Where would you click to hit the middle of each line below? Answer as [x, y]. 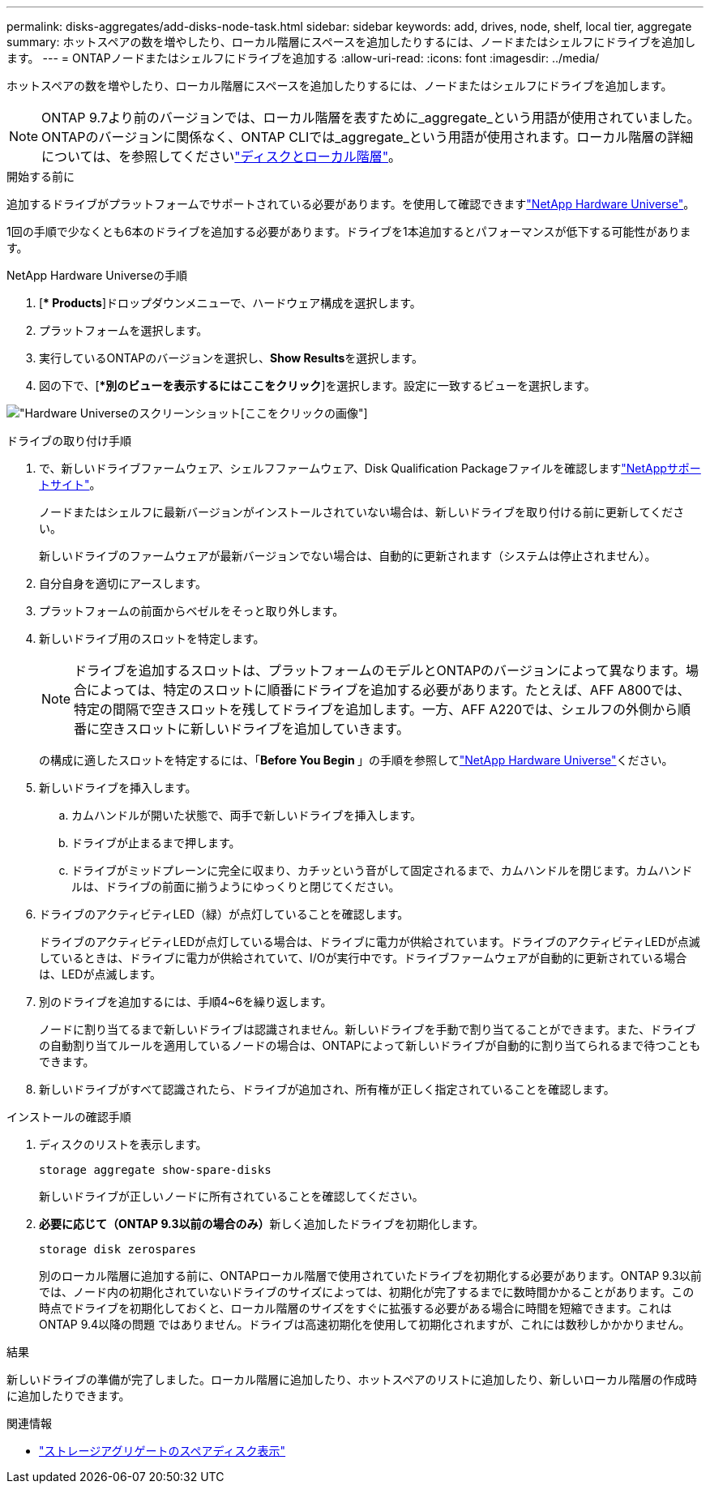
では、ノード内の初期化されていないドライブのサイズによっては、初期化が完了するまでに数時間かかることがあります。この [367, 1292]
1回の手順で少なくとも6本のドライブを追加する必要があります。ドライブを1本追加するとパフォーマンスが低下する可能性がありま [349, 231]
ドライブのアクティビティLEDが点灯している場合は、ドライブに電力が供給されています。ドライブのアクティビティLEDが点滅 [370, 942]
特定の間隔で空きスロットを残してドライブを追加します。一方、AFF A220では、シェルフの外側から [376, 709]
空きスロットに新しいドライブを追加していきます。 [254, 729]
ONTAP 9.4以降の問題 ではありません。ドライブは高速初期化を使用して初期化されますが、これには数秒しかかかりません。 [365, 1324]
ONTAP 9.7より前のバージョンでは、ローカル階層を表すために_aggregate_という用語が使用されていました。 [371, 118]
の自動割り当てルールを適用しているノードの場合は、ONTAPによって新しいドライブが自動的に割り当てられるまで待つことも [370, 1045]
